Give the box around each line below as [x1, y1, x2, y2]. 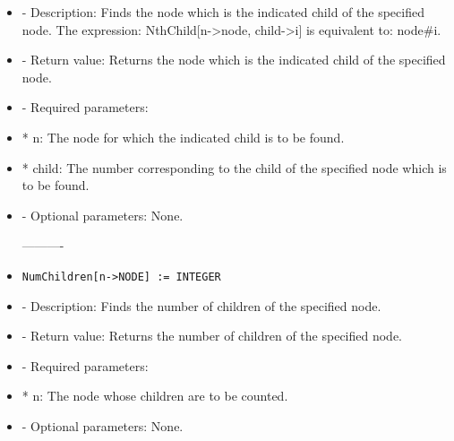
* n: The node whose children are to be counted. [21, 386, 288, 405]
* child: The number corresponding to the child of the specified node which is [21, 158, 447, 177]
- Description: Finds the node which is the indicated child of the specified [21, 3, 424, 21]
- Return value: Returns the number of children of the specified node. [21, 326, 403, 345]
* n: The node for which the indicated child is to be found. [21, 127, 345, 146]
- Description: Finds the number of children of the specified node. [21, 296, 381, 315]
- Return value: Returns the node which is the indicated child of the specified [21, 50, 446, 69]
